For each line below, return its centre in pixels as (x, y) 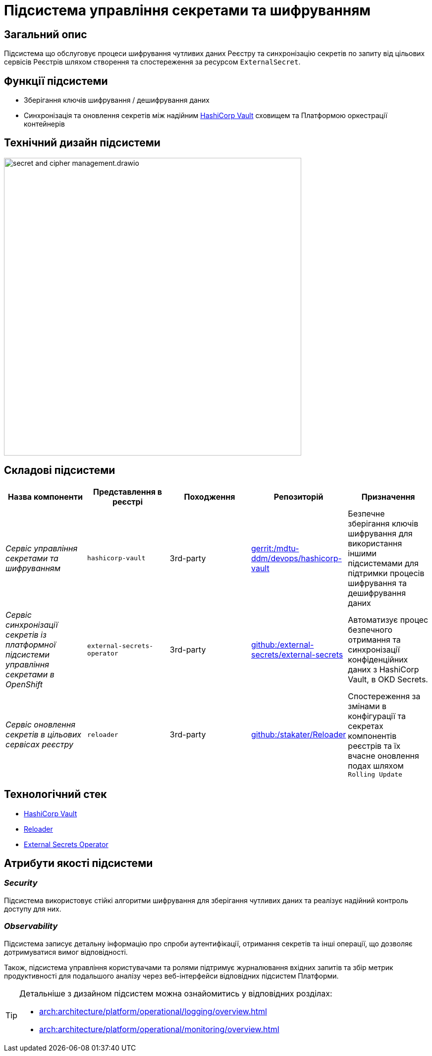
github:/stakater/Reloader (299, 735)
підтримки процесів (386, 573)
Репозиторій (298, 496)
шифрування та (378, 583)
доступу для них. (33, 909)
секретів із (26, 634)
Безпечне (366, 513)
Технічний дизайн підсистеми (82, 143)
